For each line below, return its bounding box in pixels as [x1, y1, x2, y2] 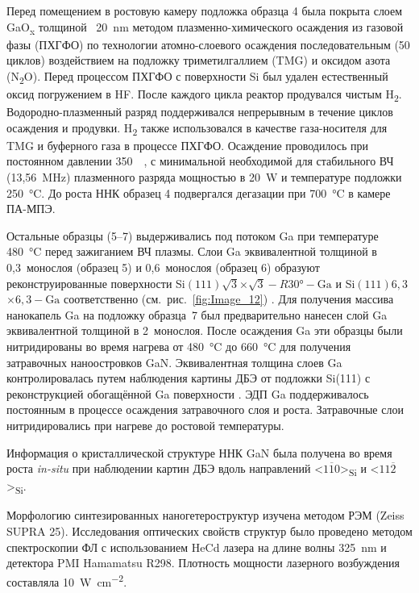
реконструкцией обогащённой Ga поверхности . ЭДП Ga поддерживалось [6, 385, 369, 402]
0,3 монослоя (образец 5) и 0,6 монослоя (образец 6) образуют [6, 259, 320, 276]
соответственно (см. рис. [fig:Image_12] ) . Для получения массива [63, 290, 394, 307]
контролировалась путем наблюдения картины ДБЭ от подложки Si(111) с [6, 370, 371, 386]
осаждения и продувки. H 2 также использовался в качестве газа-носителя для [6, 119, 388, 138]
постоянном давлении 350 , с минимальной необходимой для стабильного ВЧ [6, 152, 394, 169]
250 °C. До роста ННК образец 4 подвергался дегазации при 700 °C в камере [6, 184, 391, 201]
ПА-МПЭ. [6, 200, 56, 217]
